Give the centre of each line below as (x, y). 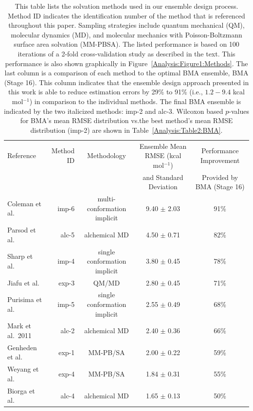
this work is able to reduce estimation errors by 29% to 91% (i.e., (106, 92)
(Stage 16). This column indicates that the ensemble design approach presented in (126, 82)
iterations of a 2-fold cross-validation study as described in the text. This (126, 53)
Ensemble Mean (163, 146)
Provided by (220, 177)
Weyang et (23, 369)
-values (239, 111)
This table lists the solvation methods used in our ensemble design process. (126, 6)
